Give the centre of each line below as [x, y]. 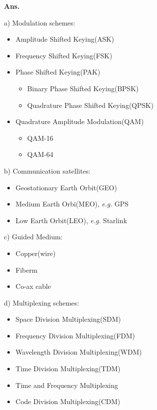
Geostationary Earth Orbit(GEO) [66, 187]
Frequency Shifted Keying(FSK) [64, 55]
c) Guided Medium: [33, 237]
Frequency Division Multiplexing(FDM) [75, 335]
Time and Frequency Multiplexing [67, 385]
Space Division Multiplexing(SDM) [68, 319]
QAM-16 [40, 138]
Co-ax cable [33, 286]
